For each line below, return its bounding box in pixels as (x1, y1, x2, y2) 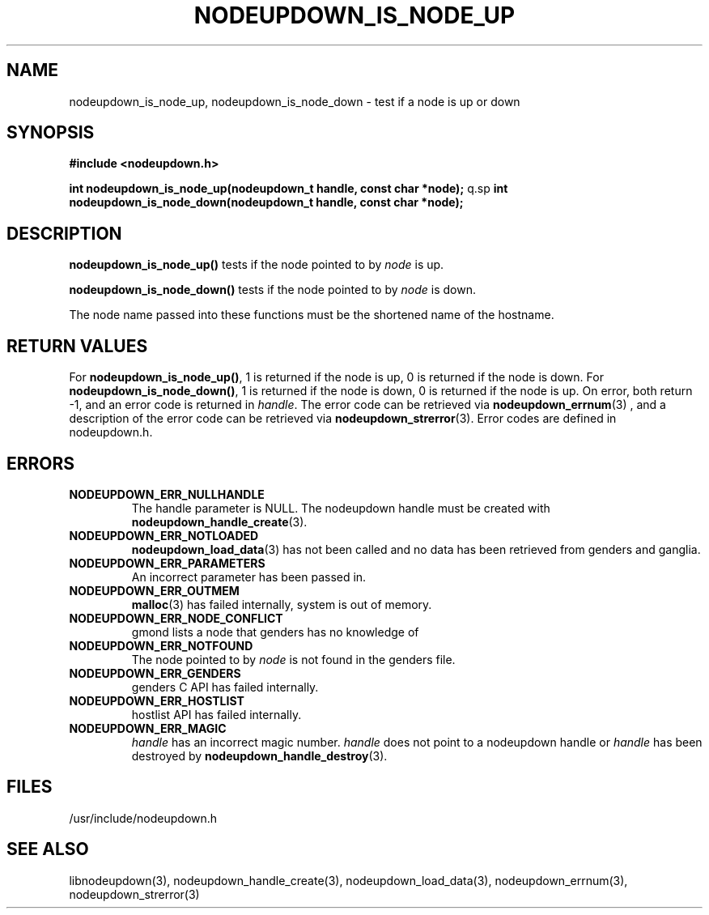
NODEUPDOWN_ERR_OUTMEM (69, 583, 240, 598)
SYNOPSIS (6, 122, 95, 143)
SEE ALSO (6, 839, 89, 860)
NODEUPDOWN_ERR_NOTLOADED (69, 528, 259, 543)
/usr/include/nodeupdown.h (69, 811, 218, 825)
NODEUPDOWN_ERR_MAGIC (69, 721, 227, 735)
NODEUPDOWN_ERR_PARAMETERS (69, 555, 265, 570)
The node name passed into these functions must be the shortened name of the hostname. (69, 308, 554, 322)
